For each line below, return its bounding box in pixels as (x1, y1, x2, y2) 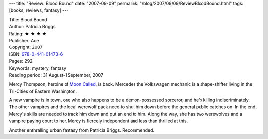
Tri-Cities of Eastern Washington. (9, 88, 77, 94)
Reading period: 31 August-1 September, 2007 (9, 72, 104, 78)
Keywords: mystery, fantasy (9, 65, 67, 71)
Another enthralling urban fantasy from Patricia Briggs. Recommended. (9, 127, 155, 133)
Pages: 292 (9, 58, 33, 64)
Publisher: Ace (9, 37, 39, 43)
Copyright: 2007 (9, 45, 43, 50)
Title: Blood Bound (9, 16, 47, 22)
